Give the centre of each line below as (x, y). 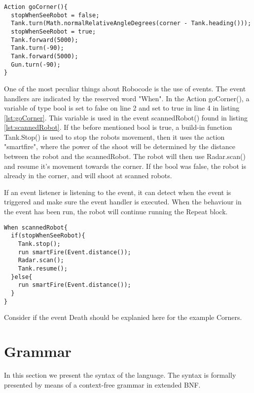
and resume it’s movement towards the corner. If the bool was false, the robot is (125, 166)
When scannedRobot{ (36, 227)
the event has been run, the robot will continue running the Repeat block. (116, 212)
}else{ (22, 277)
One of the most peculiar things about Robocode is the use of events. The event (125, 88)
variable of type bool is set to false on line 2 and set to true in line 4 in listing (122, 108)
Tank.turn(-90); (37, 48)
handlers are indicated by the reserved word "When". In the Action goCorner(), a (127, 98)
